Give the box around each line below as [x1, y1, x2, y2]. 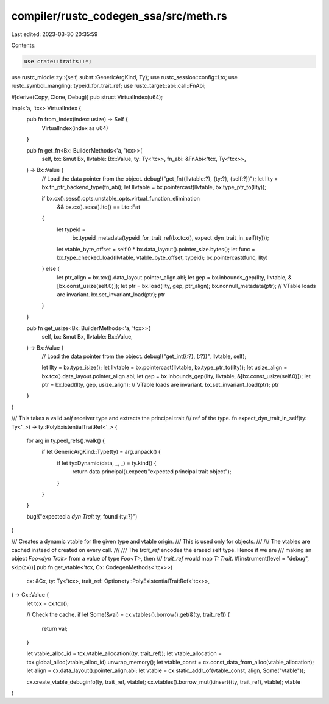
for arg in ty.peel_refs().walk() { [26, 437, 105, 444]
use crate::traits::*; [24, 58, 92, 65]
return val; [41, 625, 68, 632]
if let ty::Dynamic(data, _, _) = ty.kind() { [57, 459, 157, 467]
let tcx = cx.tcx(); [26, 600, 69, 607]
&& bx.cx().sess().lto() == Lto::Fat [57, 203, 140, 210]
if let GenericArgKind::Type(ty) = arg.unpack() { [41, 448, 161, 456]
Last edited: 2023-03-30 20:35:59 [11, 31, 98, 38]
